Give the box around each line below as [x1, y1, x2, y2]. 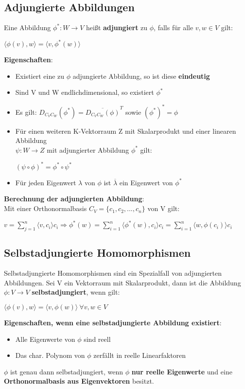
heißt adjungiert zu [86, 22, 148, 33]
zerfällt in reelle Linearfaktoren [93, 350, 186, 360]
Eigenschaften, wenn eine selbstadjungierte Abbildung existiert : [4, 317, 222, 327]
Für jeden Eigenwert [15, 177, 76, 187]
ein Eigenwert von [119, 177, 173, 187]
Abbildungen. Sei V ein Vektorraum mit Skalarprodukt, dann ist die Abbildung [4, 277, 241, 287]
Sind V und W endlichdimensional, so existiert [15, 87, 154, 97]
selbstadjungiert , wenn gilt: [32, 287, 120, 297]
